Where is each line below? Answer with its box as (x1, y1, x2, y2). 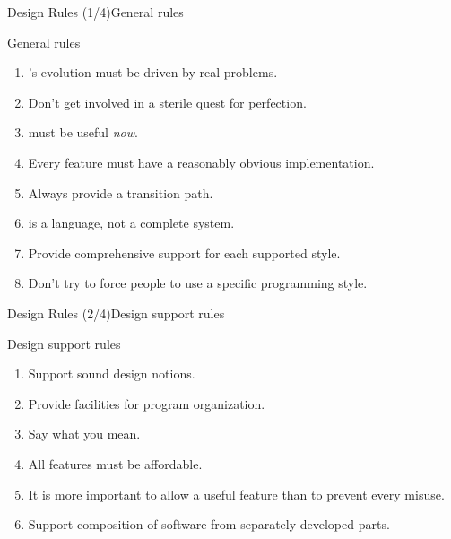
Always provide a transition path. (28, 183, 213, 202)
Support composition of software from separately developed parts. (28, 515, 390, 534)
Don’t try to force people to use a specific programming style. (28, 274, 368, 292)
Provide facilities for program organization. (28, 394, 265, 413)
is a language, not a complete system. (28, 213, 235, 232)
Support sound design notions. (28, 364, 195, 383)
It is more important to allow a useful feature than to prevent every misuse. (28, 484, 445, 503)
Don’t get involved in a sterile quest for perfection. (28, 92, 307, 111)
